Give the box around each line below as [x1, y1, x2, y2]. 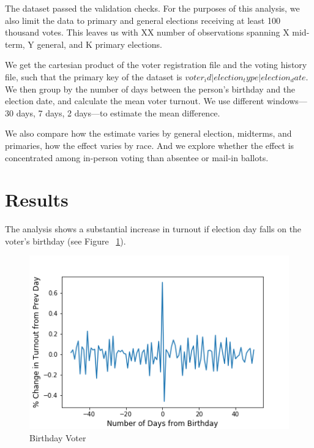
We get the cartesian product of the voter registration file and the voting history [5, 58, 307, 71]
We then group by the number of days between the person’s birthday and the [5, 82, 296, 95]
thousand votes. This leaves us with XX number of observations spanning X [5, 26, 290, 39]
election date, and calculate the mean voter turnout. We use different [5, 94, 264, 107]
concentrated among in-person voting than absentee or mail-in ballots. [5, 151, 269, 164]
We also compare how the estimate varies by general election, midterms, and [5, 127, 292, 140]
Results [5, 187, 69, 212]
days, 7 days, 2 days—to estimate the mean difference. [16, 106, 220, 119]
